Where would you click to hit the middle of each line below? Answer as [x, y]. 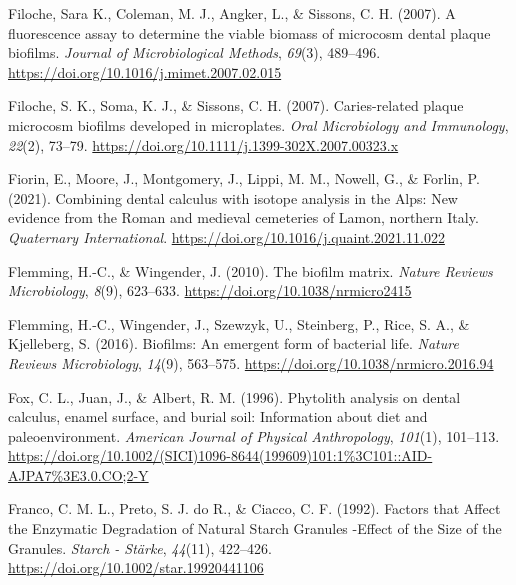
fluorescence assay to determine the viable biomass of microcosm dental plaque [249, 32]
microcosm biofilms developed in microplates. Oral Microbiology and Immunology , [258, 124]
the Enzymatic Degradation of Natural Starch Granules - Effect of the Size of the [255, 528]
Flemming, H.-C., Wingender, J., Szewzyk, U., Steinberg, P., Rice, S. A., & [239, 323]
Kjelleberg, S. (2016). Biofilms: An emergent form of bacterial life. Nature [233, 343]
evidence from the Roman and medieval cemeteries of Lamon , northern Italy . [243, 217]
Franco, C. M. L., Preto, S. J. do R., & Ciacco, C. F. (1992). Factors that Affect [254, 508]
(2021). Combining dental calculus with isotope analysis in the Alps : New [233, 197]
